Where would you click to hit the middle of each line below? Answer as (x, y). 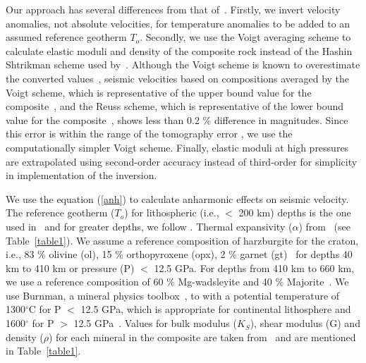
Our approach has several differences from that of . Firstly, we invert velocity (173, 9)
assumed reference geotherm (66, 37)
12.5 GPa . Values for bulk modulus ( (155, 323)
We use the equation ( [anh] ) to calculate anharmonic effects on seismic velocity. (177, 198)
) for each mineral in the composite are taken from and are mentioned (202, 337)
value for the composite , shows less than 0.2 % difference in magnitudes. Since (177, 119)
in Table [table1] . (43, 351)
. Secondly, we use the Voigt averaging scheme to (245, 37)
